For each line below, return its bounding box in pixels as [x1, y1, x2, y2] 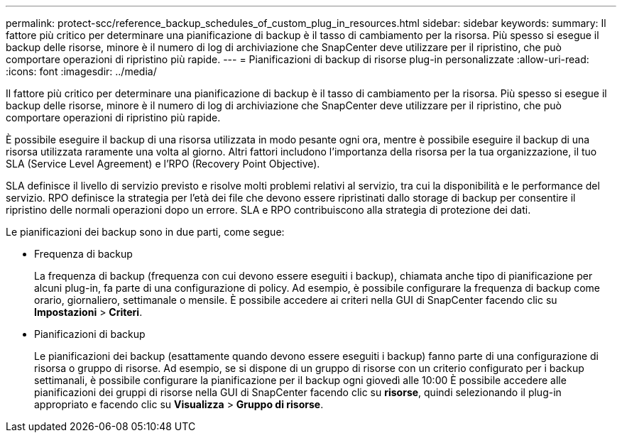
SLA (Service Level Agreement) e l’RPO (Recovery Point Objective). [6, 158, 320, 170]
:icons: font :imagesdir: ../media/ [6, 65, 157, 77]
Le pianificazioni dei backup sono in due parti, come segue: [6, 226, 285, 238]
